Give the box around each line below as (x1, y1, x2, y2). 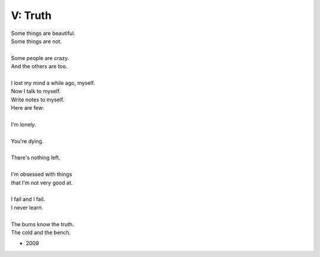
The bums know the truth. (11, 220, 74, 228)
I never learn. (11, 204, 44, 211)
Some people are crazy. (11, 54, 69, 62)
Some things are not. (11, 37, 62, 45)
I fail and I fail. (11, 196, 46, 203)
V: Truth (11, 9, 52, 22)
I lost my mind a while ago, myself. (11, 79, 95, 86)
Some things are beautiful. (11, 30, 76, 37)
